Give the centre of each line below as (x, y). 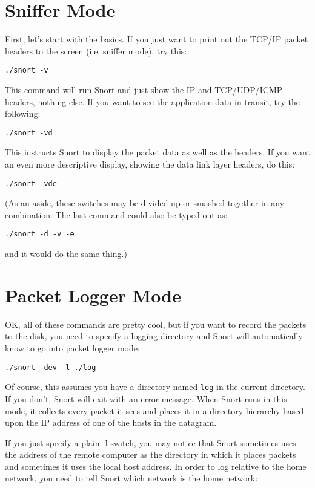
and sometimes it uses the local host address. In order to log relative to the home (156, 466)
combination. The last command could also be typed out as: (116, 214)
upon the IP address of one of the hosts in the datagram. (111, 422)
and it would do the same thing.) (66, 254)
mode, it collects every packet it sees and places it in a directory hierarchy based (154, 410)
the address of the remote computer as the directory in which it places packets (151, 454)
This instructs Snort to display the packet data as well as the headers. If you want (157, 152)
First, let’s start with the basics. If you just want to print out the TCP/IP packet (157, 39)
